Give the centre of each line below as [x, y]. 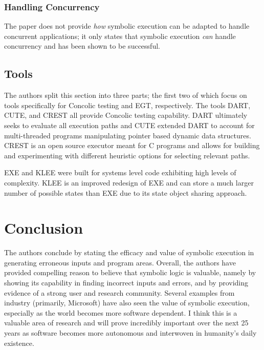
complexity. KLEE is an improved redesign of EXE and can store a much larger [129, 182]
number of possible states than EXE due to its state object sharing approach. [126, 192]
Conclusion [44, 228]
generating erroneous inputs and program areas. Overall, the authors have [120, 262]
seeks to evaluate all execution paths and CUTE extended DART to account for [129, 125]
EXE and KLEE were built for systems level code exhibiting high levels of [120, 172]
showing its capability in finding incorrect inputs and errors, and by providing [126, 283]
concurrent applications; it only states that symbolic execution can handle [120, 36]
